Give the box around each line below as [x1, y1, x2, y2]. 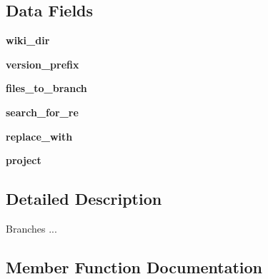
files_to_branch [6, 81, 87, 96]
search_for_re [6, 104, 79, 119]
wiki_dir [6, 33, 50, 48]
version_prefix [6, 56, 79, 71]
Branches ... [6, 220, 57, 235]
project [6, 153, 41, 168]
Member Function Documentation [6, 255, 263, 278]
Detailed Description [6, 188, 162, 210]
